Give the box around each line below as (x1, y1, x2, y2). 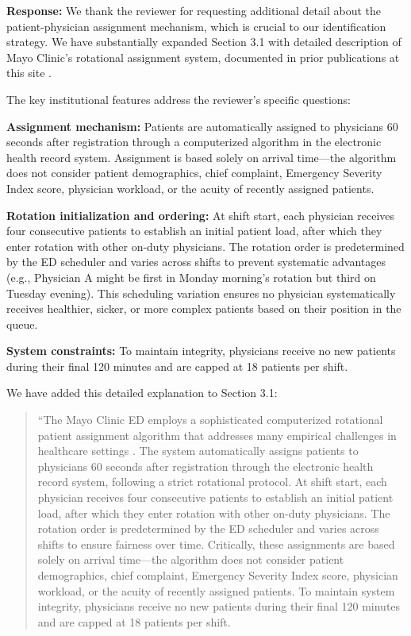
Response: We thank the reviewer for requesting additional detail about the (6, 2, 382, 18)
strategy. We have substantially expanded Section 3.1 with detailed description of (6, 33, 401, 50)
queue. (6, 315, 38, 332)
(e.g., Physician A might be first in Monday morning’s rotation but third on (6, 268, 376, 285)
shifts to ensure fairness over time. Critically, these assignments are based (37, 535, 395, 552)
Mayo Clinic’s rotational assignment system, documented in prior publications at (6, 48, 400, 65)
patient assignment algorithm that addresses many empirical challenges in (37, 426, 397, 443)
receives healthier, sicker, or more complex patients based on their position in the (6, 300, 401, 317)
